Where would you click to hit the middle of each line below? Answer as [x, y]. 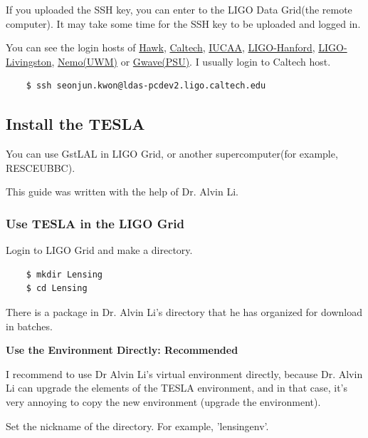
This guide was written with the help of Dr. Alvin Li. [122, 192]
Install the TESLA [75, 124]
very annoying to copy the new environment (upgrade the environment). [163, 401]
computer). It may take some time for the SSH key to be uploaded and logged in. [183, 23]
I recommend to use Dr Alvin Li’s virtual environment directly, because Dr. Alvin [184, 373]
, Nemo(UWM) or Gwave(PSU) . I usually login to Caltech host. [191, 61]
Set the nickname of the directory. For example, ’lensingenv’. [137, 426]
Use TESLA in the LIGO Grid [95, 223]
